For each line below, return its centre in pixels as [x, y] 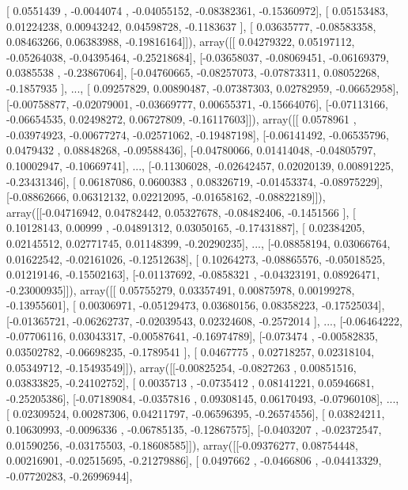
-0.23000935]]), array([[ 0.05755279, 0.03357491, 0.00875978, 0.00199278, [181, 289]
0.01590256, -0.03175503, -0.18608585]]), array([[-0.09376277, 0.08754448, [182, 444]
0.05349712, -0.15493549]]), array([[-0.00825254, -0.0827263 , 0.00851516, [181, 367]
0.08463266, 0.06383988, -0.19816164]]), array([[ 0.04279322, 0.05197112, [181, 42]
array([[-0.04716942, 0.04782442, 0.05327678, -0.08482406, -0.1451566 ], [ [181, 212]
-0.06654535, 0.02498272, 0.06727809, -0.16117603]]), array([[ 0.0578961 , [181, 119]
